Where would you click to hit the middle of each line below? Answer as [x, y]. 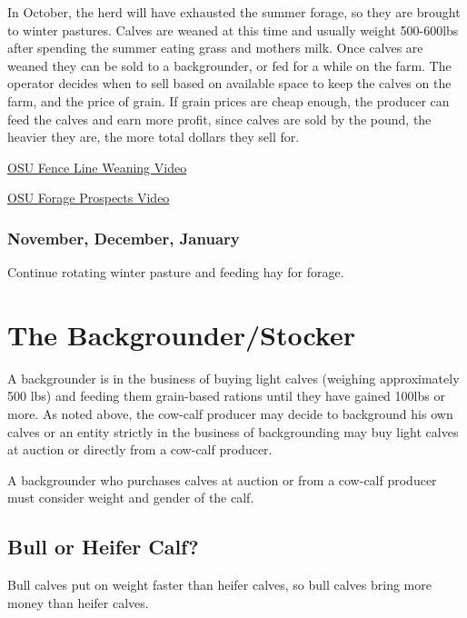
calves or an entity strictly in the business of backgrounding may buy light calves [233, 431]
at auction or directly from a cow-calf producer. [140, 449]
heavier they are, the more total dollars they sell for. [154, 137]
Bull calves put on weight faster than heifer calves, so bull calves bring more [219, 585]
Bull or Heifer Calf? [103, 547]
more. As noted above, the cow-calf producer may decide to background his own [230, 414]
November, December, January [124, 238]
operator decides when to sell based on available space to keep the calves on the [229, 83]
